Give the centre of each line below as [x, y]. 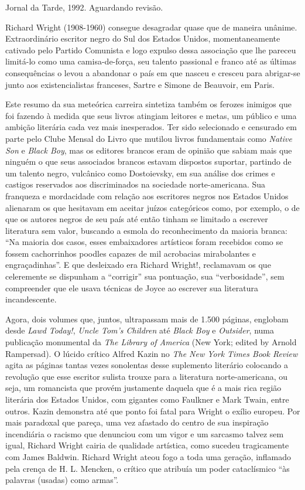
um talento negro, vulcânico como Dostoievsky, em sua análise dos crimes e [140, 173]
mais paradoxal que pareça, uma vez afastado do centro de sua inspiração [137, 422]
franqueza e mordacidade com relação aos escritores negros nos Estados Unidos [147, 195]
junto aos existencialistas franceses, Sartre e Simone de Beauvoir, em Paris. [140, 84]
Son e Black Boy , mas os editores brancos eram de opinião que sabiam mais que [149, 150]
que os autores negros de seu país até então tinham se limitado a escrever [137, 219]
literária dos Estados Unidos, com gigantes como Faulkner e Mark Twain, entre [147, 399]
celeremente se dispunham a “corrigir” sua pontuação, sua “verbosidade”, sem [145, 276]
